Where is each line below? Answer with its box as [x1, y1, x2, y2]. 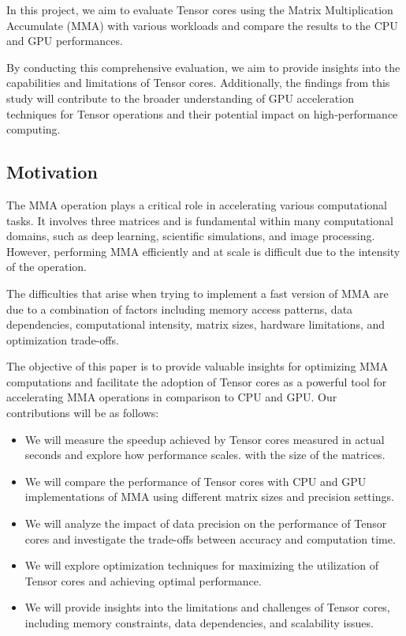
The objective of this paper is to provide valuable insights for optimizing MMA [6, 358, 389, 374]
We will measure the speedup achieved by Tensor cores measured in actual [24, 431, 385, 447]
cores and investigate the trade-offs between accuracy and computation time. [24, 530, 396, 547]
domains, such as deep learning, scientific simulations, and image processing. [6, 228, 375, 244]
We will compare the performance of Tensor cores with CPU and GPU [24, 472, 367, 489]
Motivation [6, 160, 98, 184]
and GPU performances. [6, 32, 123, 49]
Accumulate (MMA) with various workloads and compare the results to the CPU [6, 17, 398, 33]
